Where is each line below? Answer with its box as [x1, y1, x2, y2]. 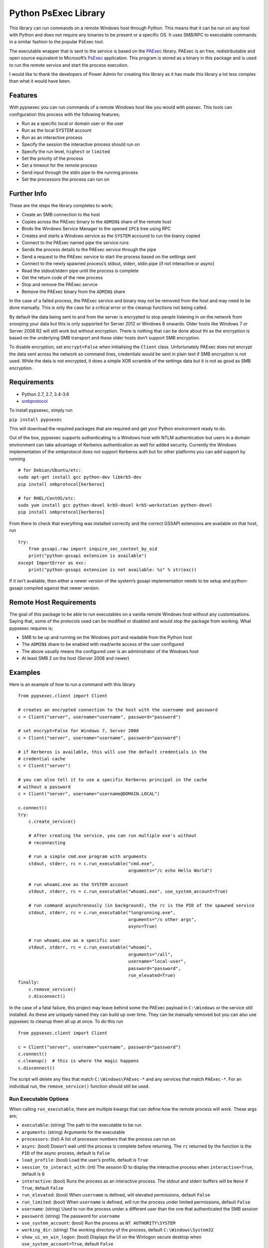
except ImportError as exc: [18, 560, 87, 566]
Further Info [9, 189, 47, 198]
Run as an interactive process [21, 134, 83, 140]
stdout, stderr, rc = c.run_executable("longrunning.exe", [28, 910, 176, 916]
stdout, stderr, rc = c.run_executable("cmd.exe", [28, 861, 155, 866]
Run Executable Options [9, 1096, 69, 1103]
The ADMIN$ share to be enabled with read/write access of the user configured [21, 641, 184, 647]
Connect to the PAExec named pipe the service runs [21, 240, 129, 246]
